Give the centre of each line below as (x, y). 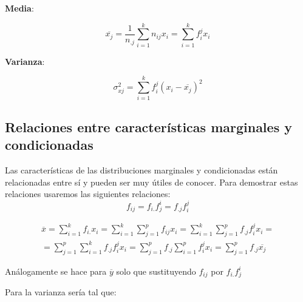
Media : (19, 8)
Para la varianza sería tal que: (61, 292)
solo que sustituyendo (156, 271)
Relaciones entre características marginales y (148, 126)
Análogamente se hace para (56, 271)
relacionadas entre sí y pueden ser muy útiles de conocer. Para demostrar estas (151, 182)
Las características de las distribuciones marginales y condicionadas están (141, 170)
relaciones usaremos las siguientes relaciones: (88, 194)
